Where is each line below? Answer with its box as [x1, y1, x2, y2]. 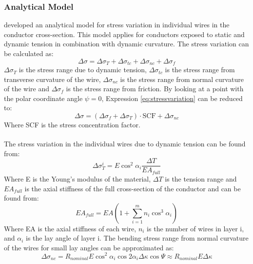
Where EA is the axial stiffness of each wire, [4, 223, 136, 233]
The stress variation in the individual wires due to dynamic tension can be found [4, 139, 246, 149]
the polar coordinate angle [4, 93, 83, 103]
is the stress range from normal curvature [120, 74, 244, 84]
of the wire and [4, 83, 49, 94]
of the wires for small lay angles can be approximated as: [4, 242, 174, 252]
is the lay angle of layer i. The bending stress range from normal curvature [26, 233, 249, 243]
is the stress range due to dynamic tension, [19, 64, 147, 75]
